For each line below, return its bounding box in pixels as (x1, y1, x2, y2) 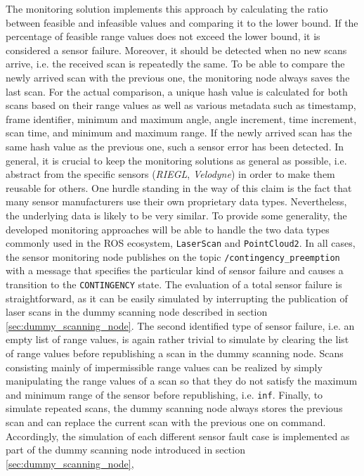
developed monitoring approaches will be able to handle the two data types (6, 221, 330, 236)
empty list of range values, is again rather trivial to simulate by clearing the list (6, 332, 349, 347)
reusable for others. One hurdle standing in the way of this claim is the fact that (6, 180, 352, 195)
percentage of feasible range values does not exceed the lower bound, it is (6, 29, 320, 44)
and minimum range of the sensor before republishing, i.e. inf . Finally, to (6, 387, 323, 401)
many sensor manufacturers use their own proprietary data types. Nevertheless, (6, 194, 347, 209)
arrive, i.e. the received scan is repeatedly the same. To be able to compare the (6, 56, 345, 71)
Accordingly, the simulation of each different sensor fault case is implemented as (6, 428, 350, 443)
